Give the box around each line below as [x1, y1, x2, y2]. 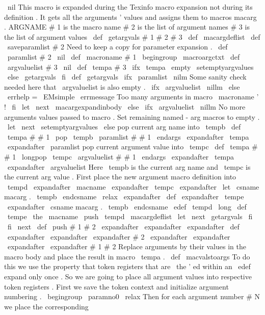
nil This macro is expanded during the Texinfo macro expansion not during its [7, 2, 253, 12]
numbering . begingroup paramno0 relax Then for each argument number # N [4, 291, 260, 302]
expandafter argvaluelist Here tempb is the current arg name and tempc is [7, 161, 251, 172]
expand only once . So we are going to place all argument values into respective [4, 271, 252, 282]
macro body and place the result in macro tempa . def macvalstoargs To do [4, 251, 250, 261]
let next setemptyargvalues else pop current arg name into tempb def [7, 121, 241, 132]
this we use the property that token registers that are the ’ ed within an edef [4, 261, 251, 272]
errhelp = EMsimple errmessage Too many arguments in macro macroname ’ [7, 91, 259, 102]
